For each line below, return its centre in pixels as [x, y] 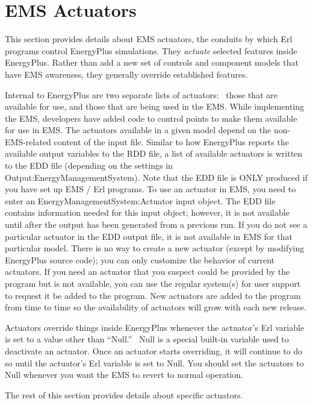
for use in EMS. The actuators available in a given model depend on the [138, 130]
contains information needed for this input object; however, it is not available [147, 212]
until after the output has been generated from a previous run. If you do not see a [156, 224]
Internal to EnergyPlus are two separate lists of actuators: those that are [141, 94]
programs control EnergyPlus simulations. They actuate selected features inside [151, 50]
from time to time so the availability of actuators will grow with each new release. [156, 307]
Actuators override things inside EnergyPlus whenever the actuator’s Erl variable [155, 327]
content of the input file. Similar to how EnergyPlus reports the [171, 141]
